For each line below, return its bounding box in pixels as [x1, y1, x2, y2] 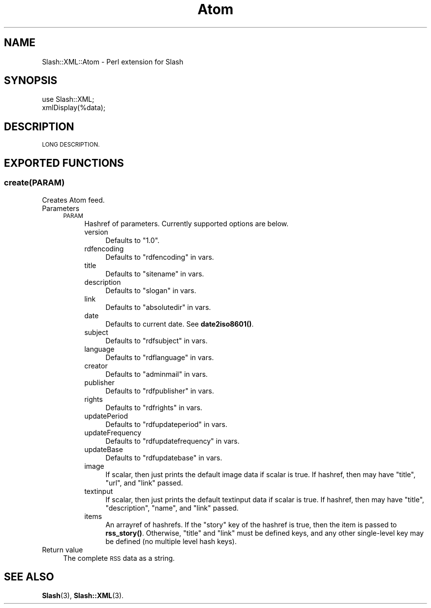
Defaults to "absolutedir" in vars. [105, 303, 211, 311]
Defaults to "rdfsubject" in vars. [105, 336, 208, 345]
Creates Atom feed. [42, 195, 105, 204]
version [84, 227, 108, 236]
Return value [42, 545, 83, 554]
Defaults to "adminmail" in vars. [105, 369, 208, 378]
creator [84, 361, 108, 370]
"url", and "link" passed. [105, 478, 183, 487]
